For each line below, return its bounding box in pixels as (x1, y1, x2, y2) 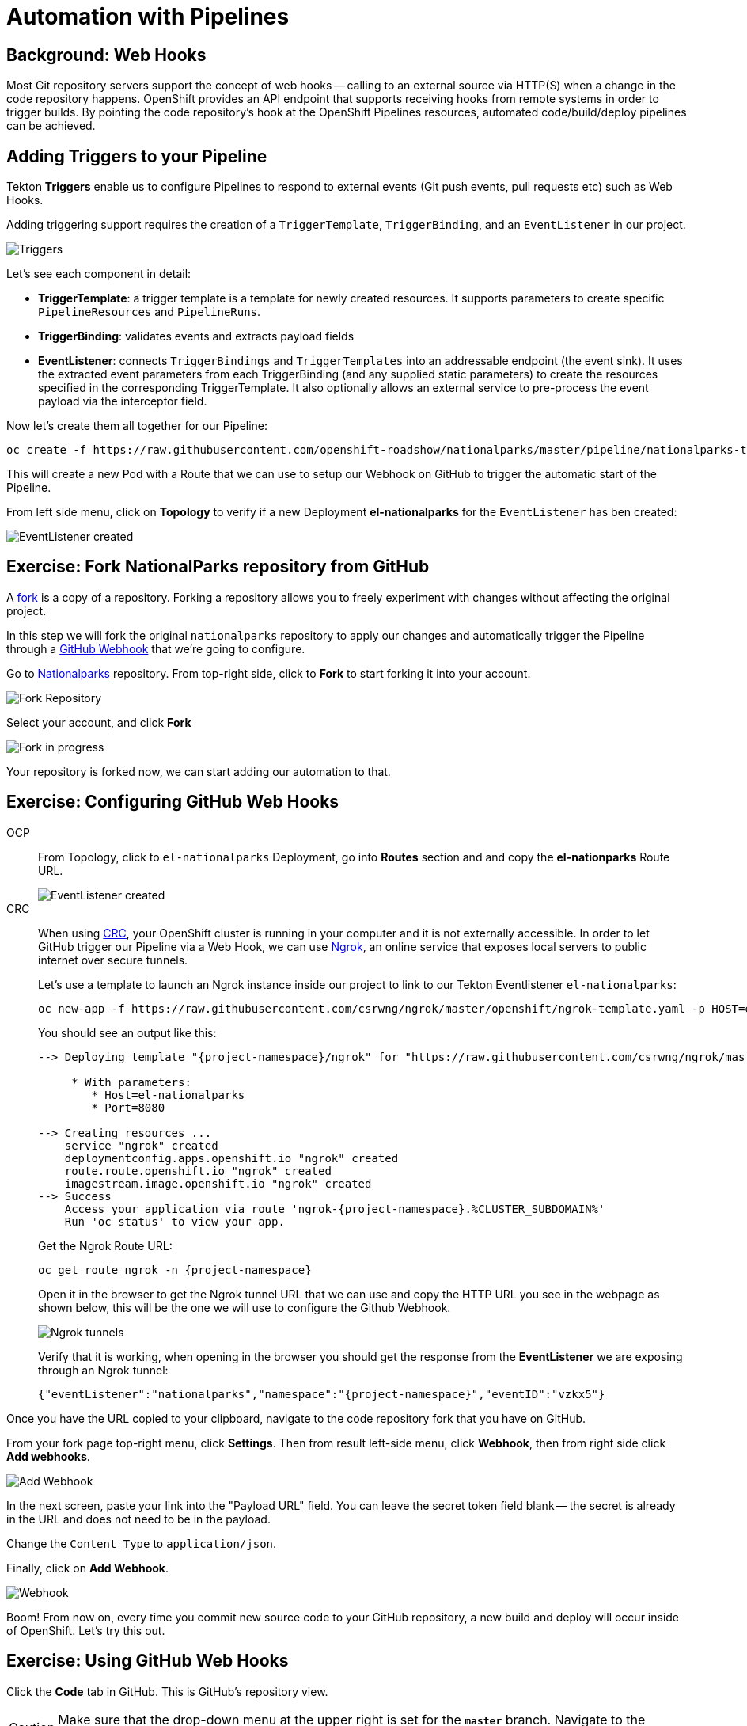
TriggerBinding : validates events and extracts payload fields (38, 329, 355, 344)
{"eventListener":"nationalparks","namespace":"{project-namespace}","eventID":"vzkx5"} (38, 1387, 605, 1401)
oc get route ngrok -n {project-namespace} (38, 1263, 312, 1276)
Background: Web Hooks (6, 44, 207, 65)
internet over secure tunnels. (38, 952, 188, 967)
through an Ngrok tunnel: (38, 1363, 169, 1377)
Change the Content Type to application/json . (6, 1536, 277, 1550)
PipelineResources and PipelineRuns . (38, 305, 261, 319)
